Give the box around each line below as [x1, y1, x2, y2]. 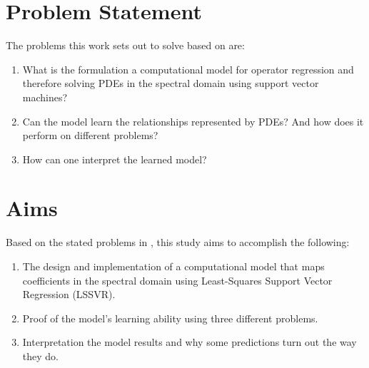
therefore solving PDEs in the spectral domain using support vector [22, 76, 319, 91]
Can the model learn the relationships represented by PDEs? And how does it [22, 113, 364, 128]
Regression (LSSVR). [22, 287, 116, 302]
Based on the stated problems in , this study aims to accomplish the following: [6, 235, 350, 250]
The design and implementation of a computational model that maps [22, 259, 325, 273]
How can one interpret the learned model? [22, 151, 207, 166]
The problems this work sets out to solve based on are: [6, 38, 245, 53]
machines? [22, 89, 68, 104]
